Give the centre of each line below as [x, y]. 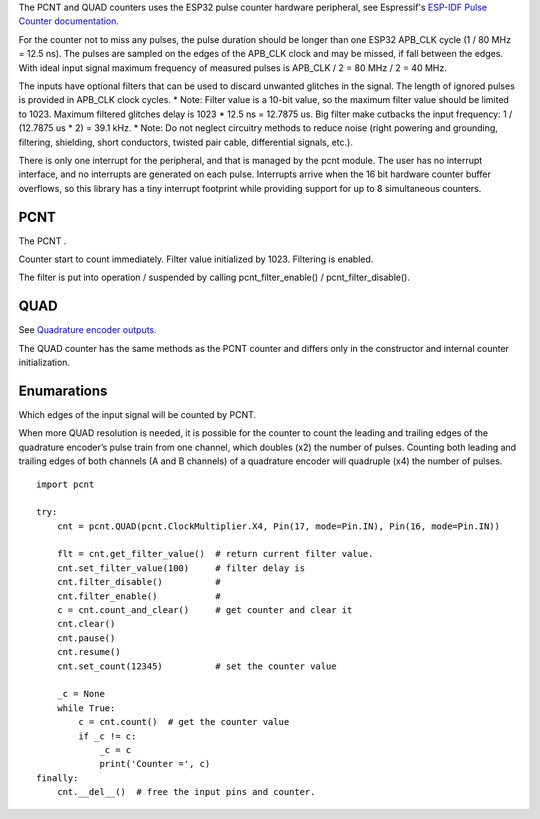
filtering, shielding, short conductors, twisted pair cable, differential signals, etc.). [186, 142]
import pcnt [65, 484]
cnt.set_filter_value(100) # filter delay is [180, 568]
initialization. [44, 362]
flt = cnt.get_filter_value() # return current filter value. [215, 554]
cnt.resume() [88, 652]
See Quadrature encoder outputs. [87, 330]
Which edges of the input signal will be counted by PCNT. [137, 414]
